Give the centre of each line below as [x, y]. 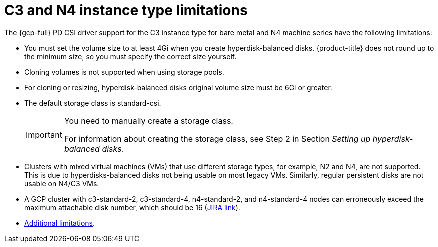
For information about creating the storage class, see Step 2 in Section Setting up [217, 139]
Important [44, 135]
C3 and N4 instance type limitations [126, 10]
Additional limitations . [60, 223]
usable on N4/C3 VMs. [62, 183]
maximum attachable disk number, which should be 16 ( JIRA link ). [132, 207]
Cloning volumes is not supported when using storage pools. [124, 72]
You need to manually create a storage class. [148, 121]
